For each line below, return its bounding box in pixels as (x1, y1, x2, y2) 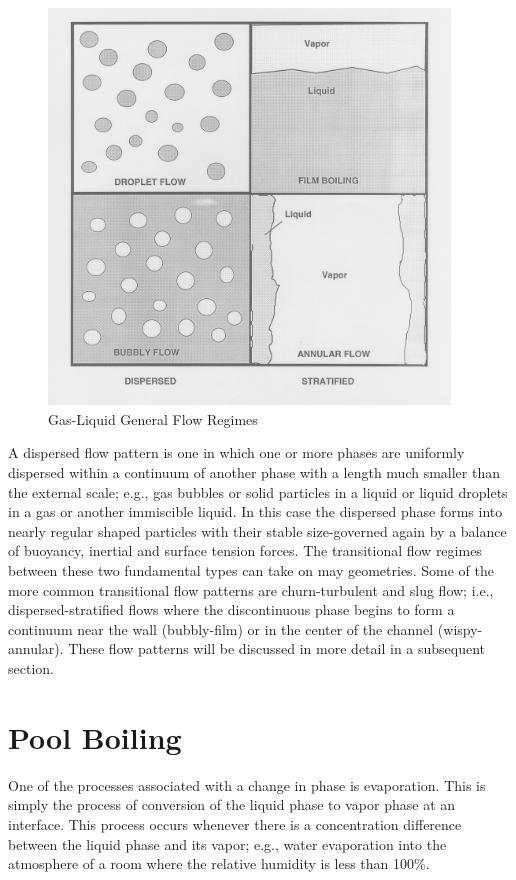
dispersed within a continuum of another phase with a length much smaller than (8, 462, 500, 483)
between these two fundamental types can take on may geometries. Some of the (8, 560, 494, 581)
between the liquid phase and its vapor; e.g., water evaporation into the (8, 833, 447, 854)
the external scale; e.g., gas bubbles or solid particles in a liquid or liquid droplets (8, 481, 508, 502)
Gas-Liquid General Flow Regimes (48, 408, 258, 429)
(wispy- (437, 618, 483, 639)
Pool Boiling (8, 716, 182, 757)
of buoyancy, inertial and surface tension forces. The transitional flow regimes (8, 540, 482, 561)
